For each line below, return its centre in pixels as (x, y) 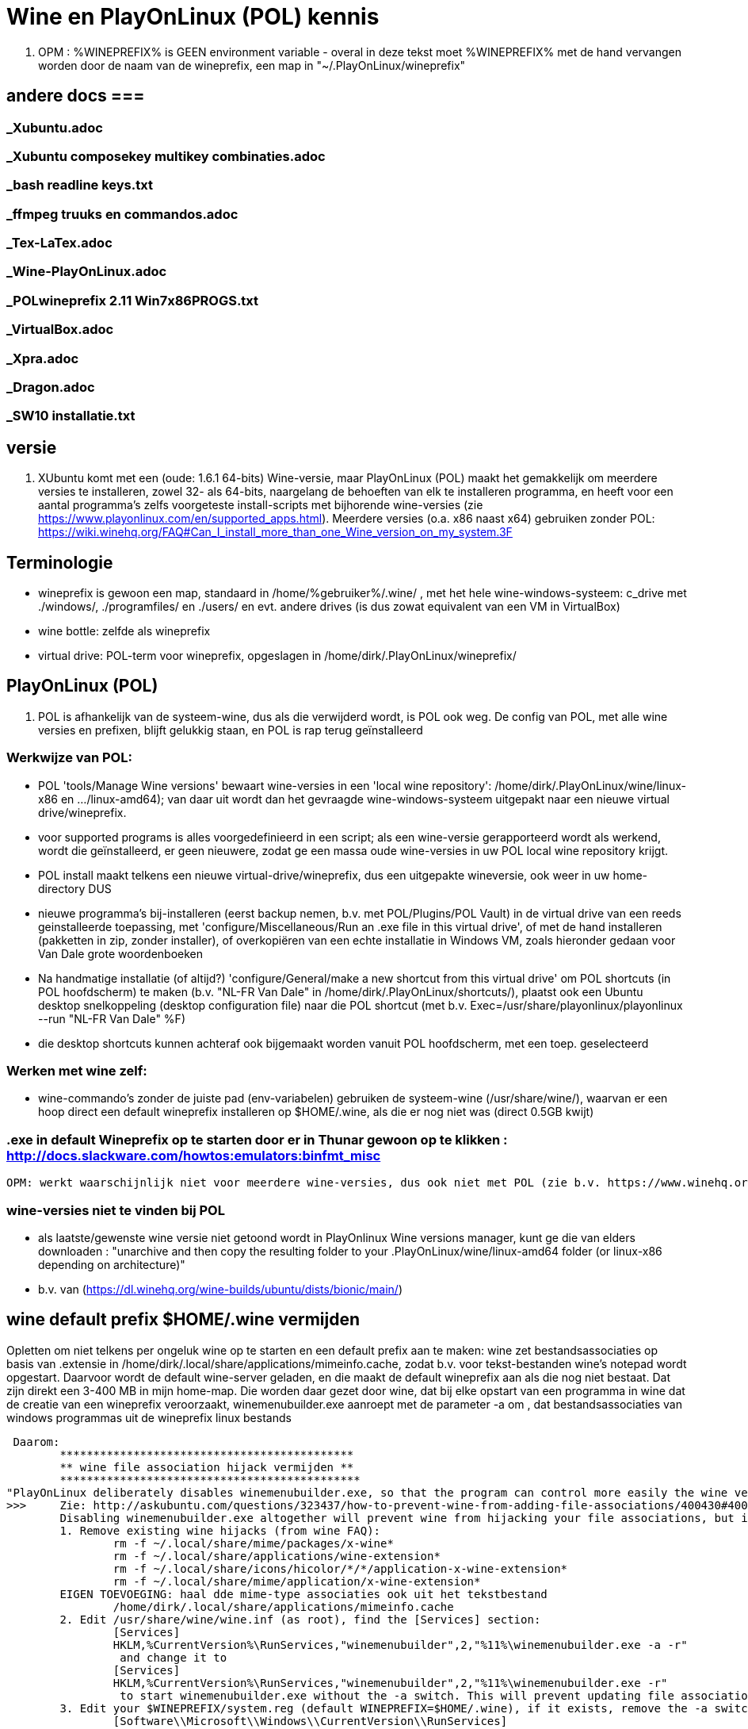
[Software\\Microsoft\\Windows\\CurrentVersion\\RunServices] (310, 1721)
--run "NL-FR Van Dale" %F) (112, 1018)
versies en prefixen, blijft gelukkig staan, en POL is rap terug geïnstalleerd (231, 730)
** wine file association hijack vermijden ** (207, 1467)
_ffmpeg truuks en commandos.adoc (122, 214)
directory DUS (75, 888)
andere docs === (76, 96)
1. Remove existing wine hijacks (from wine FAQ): (220, 1530)
